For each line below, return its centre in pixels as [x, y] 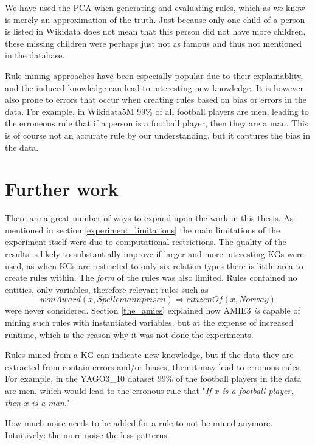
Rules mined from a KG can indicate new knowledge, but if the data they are [149, 355]
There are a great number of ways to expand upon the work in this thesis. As [149, 218]
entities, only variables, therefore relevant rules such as [107, 289]
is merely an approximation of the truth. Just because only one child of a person [155, 19]
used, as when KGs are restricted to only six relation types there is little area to [154, 265]
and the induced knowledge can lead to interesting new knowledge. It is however [154, 87]
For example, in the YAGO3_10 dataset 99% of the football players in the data [153, 378]
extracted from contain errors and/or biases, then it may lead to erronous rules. [154, 366]
